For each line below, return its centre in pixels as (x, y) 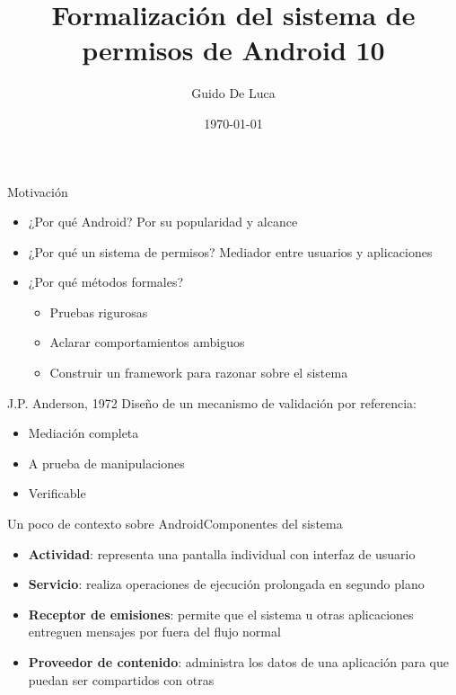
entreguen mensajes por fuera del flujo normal (154, 632)
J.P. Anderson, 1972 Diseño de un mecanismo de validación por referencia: (212, 402)
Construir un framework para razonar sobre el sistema (199, 373)
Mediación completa (83, 433)
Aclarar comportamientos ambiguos (147, 342)
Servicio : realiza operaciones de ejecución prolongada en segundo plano (226, 584)
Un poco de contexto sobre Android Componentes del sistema (175, 524)
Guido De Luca (233, 93)
